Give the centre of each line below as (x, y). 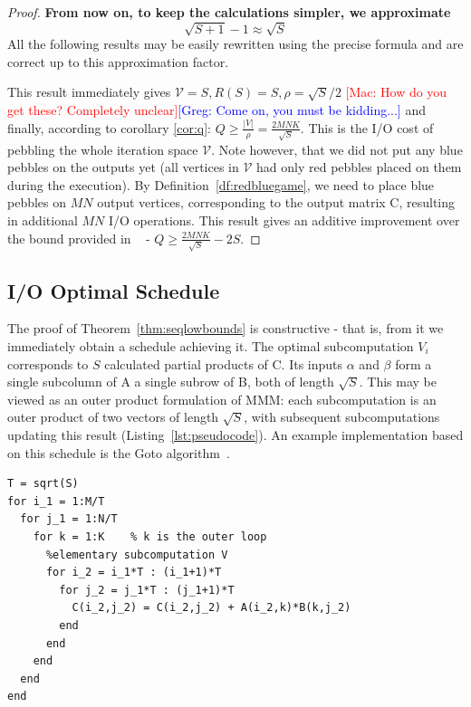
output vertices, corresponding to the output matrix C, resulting (276, 202)
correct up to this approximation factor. (118, 61)
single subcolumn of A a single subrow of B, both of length (171, 382)
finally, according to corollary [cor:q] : (110, 127)
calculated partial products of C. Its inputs (224, 363)
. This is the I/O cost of (367, 127)
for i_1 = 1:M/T (56, 501)
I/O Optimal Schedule (114, 290)
